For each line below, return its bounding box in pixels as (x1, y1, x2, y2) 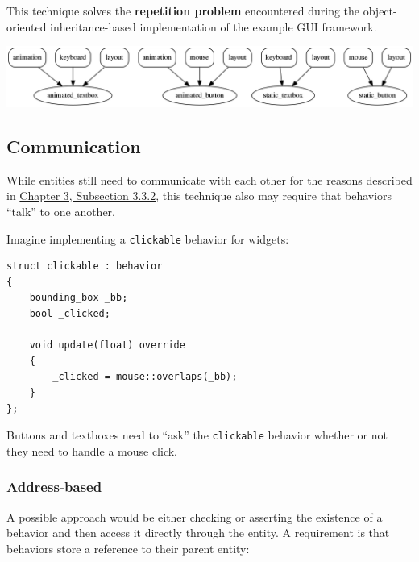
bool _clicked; (29, 308, 110, 319)
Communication (6, 133, 141, 158)
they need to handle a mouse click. (6, 442, 178, 459)
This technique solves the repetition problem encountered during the (6, 2, 360, 19)
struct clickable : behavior (6, 260, 163, 273)
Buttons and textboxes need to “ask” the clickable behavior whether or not (6, 427, 388, 443)
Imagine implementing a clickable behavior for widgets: (6, 230, 289, 247)
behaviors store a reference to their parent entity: (6, 539, 250, 556)
